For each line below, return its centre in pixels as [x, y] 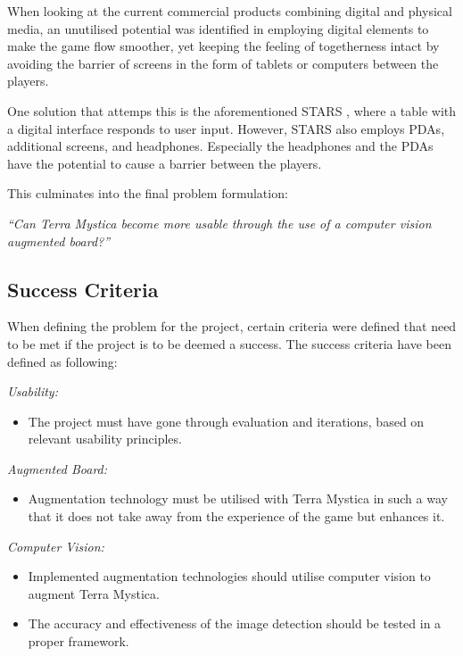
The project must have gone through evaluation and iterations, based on [226, 421]
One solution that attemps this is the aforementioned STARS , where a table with [232, 110]
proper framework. [79, 641]
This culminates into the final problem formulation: [148, 193]
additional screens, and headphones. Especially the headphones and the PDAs [220, 146]
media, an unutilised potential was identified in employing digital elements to [218, 28]
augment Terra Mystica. [94, 593]
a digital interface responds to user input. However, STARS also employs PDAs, [226, 128]
